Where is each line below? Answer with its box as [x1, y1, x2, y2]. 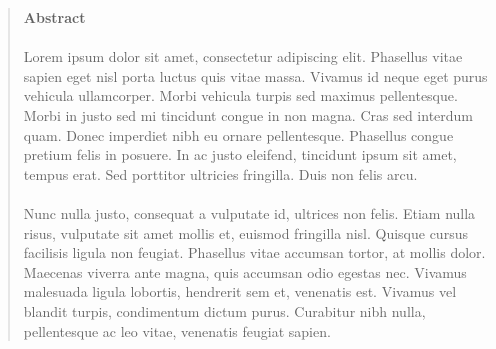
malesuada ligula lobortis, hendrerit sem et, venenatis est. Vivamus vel [23, 281, 457, 302]
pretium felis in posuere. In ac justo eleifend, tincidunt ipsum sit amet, [23, 144, 457, 165]
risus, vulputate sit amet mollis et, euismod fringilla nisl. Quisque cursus [23, 222, 468, 243]
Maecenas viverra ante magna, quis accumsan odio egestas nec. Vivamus [23, 261, 467, 282]
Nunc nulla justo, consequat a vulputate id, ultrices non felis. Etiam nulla [23, 202, 476, 223]
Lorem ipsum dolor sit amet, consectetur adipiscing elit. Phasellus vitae [23, 46, 463, 67]
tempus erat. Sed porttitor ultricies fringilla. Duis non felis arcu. [23, 163, 418, 184]
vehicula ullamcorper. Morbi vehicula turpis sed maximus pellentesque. [23, 85, 458, 106]
